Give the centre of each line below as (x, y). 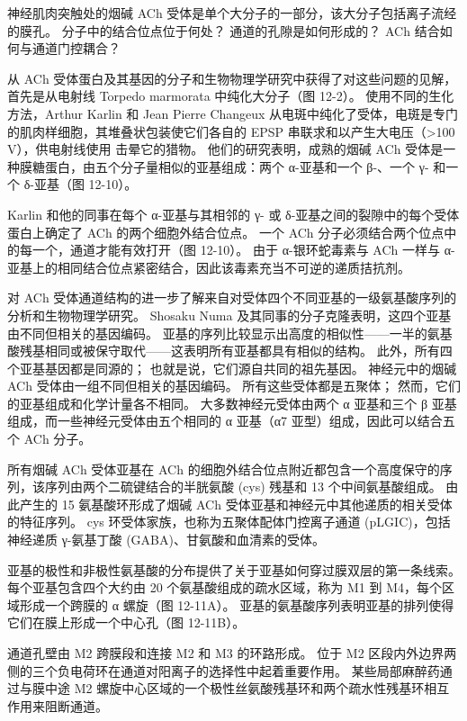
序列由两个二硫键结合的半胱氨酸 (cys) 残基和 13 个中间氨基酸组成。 (243, 487)
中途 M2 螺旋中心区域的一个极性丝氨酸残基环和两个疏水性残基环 (234, 688)
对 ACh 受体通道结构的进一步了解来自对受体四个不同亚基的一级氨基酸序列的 (232, 297)
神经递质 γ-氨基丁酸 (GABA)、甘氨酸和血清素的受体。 (166, 540)
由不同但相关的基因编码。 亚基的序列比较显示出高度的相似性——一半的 (217, 333)
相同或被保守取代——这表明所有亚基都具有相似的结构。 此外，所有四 (248, 351)
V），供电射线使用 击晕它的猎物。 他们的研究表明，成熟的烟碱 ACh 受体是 (225, 149)
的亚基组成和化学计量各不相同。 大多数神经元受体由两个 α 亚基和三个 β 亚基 (232, 403)
